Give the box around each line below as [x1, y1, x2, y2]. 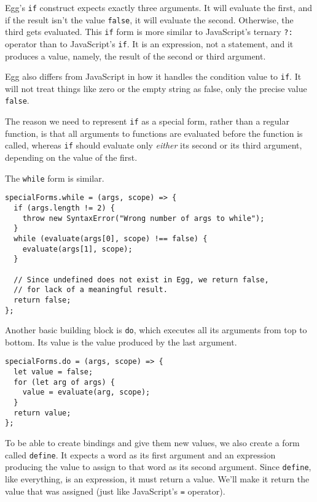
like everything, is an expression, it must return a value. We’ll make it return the [5, 472, 310, 485]
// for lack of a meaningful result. [14, 285, 168, 295]
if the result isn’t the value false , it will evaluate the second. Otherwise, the [5, 13, 294, 26]
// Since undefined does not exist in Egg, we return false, [14, 275, 269, 284]
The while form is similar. [5, 171, 104, 184]
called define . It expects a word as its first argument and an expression [5, 448, 276, 461]
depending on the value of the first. [5, 151, 138, 164]
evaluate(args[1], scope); [22, 244, 133, 253]
